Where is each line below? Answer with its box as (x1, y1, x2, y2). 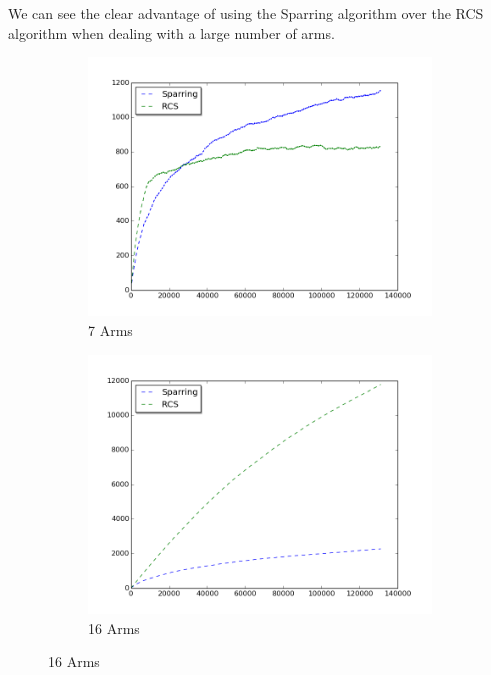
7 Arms (88, 320, 133, 341)
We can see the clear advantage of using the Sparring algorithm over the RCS (8, 3, 484, 23)
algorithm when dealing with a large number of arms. (8, 22, 335, 43)
